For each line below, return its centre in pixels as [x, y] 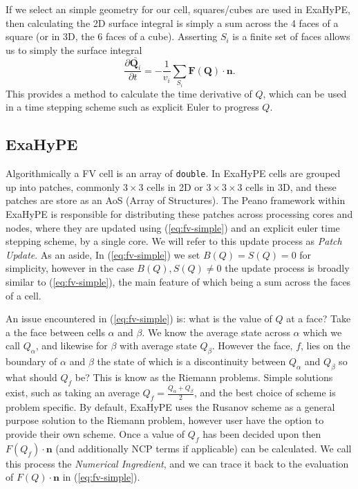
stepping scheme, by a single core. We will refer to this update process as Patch [174, 241]
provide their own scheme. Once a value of [95, 434]
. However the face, [252, 345]
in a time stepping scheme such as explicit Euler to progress [132, 107]
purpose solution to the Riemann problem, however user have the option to [165, 420]
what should [31, 377]
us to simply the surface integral [74, 49]
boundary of [31, 361]
